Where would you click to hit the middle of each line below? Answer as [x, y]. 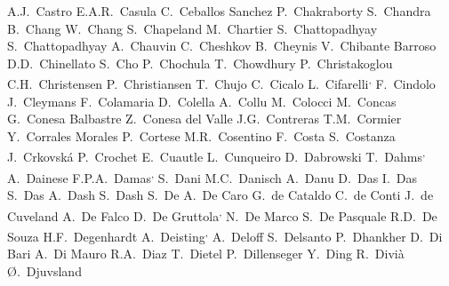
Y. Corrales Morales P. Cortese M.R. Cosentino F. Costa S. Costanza [201, 135]
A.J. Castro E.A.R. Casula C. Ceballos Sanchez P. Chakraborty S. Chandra [219, 11]
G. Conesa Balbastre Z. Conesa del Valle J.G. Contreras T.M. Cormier [204, 119]
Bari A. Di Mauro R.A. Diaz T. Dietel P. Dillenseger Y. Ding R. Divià [206, 253]
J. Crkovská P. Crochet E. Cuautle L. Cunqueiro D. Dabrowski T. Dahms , [216, 155]
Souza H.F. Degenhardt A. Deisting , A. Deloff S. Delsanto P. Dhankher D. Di [225, 234]
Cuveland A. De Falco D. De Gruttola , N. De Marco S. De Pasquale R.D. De [222, 214]
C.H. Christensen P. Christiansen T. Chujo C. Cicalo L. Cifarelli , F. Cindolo [221, 83]
